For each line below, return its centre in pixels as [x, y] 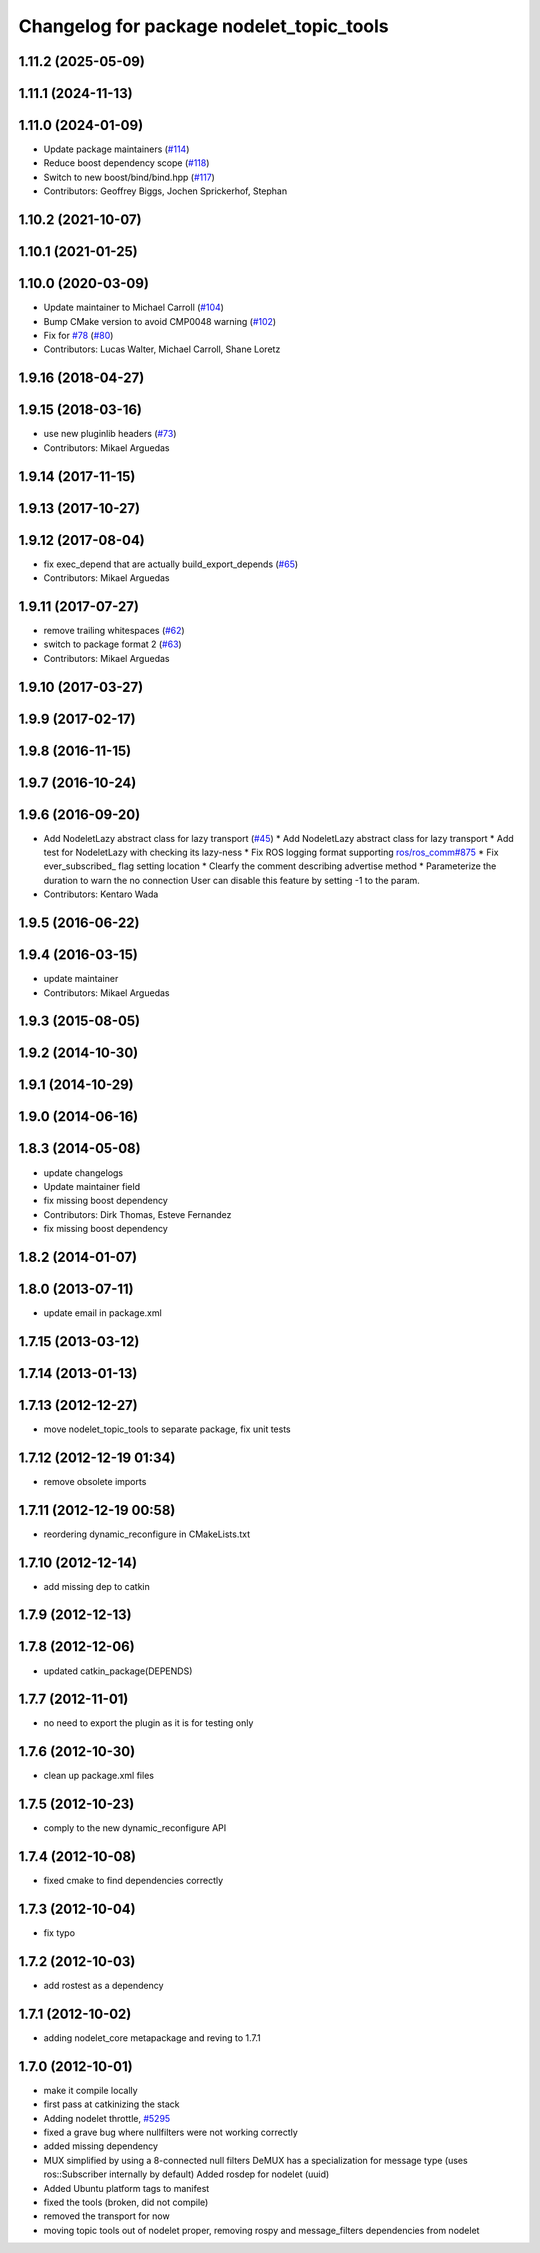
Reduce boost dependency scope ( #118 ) [126, 163]
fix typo [59, 1933]
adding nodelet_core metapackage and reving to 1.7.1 [152, 2037]
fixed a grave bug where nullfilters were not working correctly [171, 2132]
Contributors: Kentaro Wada [101, 894]
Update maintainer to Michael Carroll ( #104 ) [134, 307]
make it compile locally [91, 2090]
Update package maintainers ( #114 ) [116, 149]
